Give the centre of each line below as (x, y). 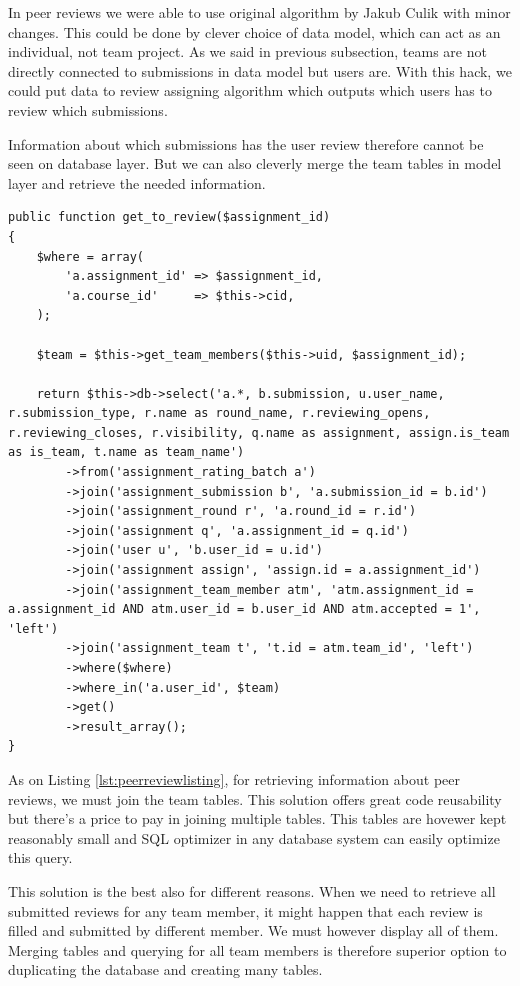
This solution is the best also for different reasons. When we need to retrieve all (252, 890)
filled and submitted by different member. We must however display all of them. (253, 930)
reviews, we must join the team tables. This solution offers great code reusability (255, 798)
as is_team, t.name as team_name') (126, 452)
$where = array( (90, 256)
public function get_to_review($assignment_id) (169, 217)
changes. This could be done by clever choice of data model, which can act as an (254, 31)
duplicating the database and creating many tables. (165, 969)
